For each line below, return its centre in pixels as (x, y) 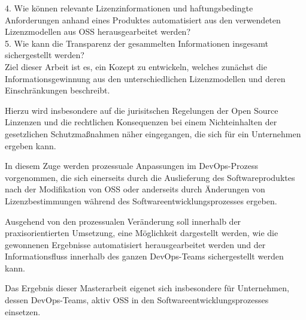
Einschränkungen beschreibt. (57, 90)
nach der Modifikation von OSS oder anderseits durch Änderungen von (135, 189)
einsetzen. (23, 311)
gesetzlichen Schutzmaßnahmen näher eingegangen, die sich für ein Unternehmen (153, 133)
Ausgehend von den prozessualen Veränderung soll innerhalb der (123, 221)
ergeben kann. (31, 145)
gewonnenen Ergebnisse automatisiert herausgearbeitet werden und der (135, 244)
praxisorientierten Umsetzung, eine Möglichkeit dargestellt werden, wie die (142, 233)
